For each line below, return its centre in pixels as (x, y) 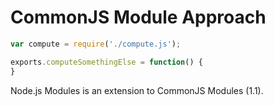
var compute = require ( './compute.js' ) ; (96, 44)
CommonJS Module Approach (138, 17)
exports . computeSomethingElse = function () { (106, 62)
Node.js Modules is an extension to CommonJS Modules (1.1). (137, 90)
